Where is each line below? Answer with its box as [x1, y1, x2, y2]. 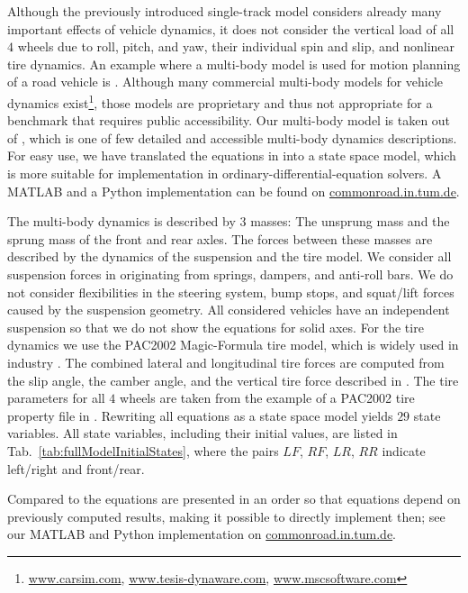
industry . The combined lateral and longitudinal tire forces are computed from [7, 352, 445, 371]
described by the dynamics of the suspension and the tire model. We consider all [7, 247, 452, 266]
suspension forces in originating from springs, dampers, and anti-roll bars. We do [7, 264, 454, 283]
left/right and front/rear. [7, 459, 145, 478]
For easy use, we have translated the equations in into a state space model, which [7, 146, 456, 165]
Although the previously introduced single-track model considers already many [7, 2, 442, 20]
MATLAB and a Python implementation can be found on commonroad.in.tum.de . [7, 181, 460, 200]
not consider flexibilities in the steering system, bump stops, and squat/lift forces [7, 282, 454, 301]
